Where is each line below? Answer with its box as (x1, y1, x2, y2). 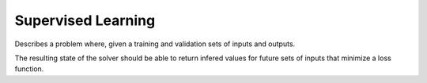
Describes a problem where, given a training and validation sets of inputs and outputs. (14, 39, 296, 49)
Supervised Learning (14, 12, 156, 29)
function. (14, 64, 44, 74)
